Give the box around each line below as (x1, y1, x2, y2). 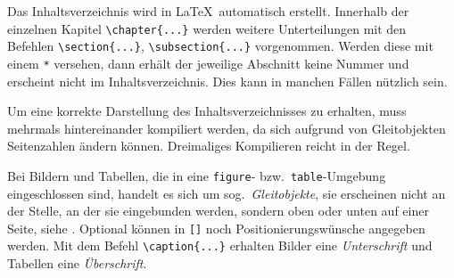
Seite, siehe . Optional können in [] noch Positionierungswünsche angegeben (7, 218, 425, 237)
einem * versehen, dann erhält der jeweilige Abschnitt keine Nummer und (7, 53, 409, 72)
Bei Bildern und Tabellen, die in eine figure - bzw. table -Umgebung (7, 166, 386, 184)
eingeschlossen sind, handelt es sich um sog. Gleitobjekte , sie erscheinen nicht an (7, 184, 446, 202)
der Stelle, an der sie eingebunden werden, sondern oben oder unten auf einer (7, 201, 429, 220)
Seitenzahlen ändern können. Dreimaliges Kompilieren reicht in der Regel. (7, 136, 410, 155)
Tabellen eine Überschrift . (7, 254, 147, 273)
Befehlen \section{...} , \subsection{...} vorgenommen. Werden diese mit (7, 37, 433, 55)
